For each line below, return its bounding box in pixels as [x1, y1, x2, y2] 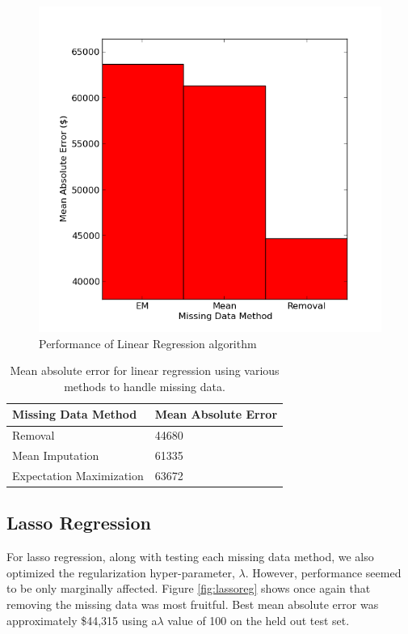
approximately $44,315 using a [6, 611, 158, 628]
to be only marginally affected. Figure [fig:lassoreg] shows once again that [6, 580, 371, 597]
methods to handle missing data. [64, 377, 225, 394]
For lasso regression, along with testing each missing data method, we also [6, 548, 374, 565]
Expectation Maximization [12, 466, 144, 483]
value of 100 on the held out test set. [167, 611, 350, 628]
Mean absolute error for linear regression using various [10, 362, 280, 379]
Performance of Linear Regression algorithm [39, 334, 257, 351]
